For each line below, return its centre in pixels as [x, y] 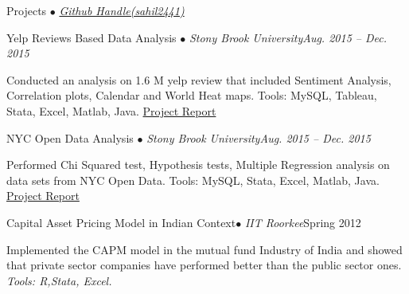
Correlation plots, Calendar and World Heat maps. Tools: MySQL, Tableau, [192, 95]
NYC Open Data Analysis [70, 137]
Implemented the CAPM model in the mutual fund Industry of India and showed [204, 249]
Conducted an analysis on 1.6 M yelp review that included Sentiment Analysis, [199, 79]
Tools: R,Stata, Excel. [59, 280]
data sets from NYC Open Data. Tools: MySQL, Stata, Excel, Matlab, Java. [193, 180]
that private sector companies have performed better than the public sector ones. [204, 265]
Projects [27, 10]
